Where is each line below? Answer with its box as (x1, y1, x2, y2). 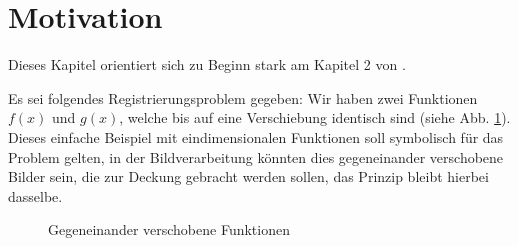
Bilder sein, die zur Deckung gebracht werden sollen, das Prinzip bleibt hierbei (8, 166, 489, 187)
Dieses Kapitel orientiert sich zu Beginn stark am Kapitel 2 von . (8, 54, 406, 75)
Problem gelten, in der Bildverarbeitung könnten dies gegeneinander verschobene (8, 146, 504, 167)
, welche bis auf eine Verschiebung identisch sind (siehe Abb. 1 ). (119, 107, 511, 128)
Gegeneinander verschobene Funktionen (48, 219, 290, 240)
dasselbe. (8, 185, 63, 206)
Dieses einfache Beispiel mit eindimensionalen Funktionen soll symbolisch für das (8, 126, 504, 147)
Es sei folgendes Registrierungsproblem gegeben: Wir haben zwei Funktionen (8, 87, 478, 108)
